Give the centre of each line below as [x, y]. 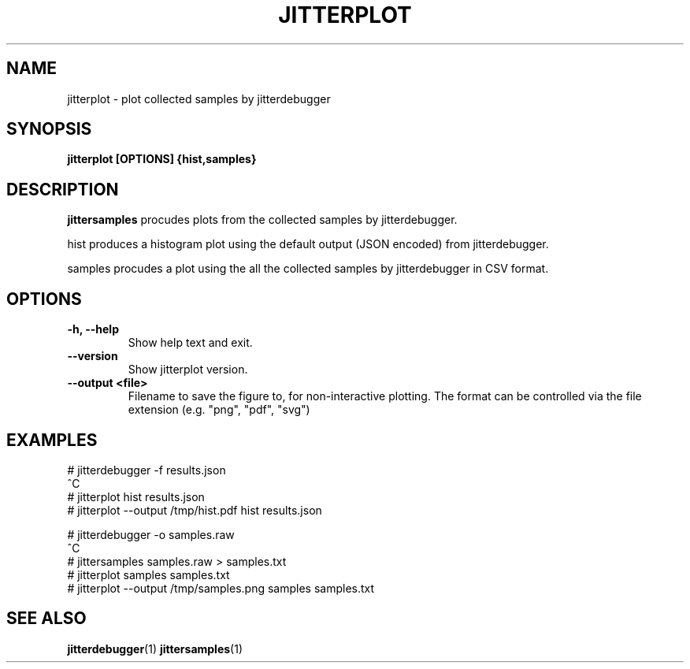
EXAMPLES [52, 440]
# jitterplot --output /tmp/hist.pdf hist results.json [195, 510]
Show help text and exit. [190, 343]
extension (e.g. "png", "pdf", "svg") [219, 410]
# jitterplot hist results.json [136, 496]
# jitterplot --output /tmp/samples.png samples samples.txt [221, 588]
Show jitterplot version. [188, 370]
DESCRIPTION [63, 189]
